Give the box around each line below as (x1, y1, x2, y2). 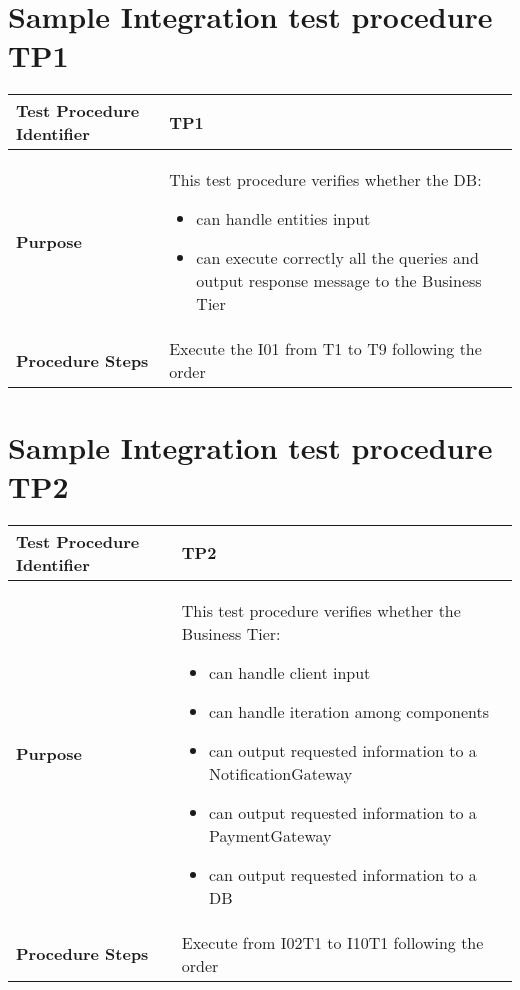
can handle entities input (196, 207, 371, 231)
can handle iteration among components (208, 699, 490, 723)
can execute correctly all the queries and (196, 246, 479, 270)
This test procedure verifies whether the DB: (169, 168, 482, 192)
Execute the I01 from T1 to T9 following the (169, 337, 482, 361)
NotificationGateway (208, 761, 353, 785)
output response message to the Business (196, 269, 482, 293)
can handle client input (208, 660, 371, 684)
